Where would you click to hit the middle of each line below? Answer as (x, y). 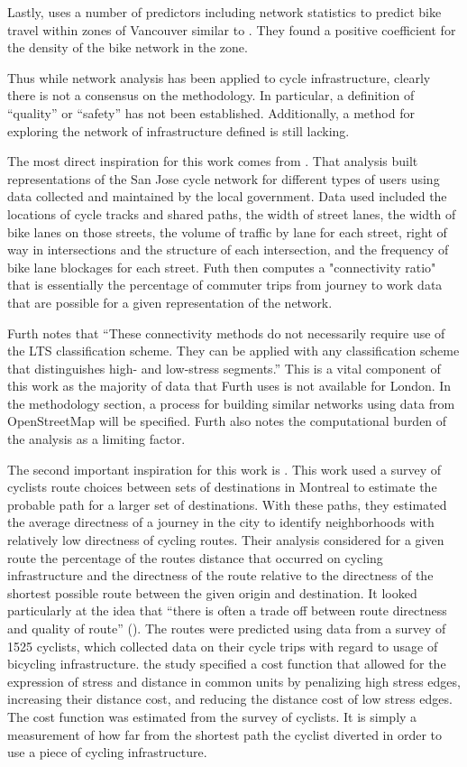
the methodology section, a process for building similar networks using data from (231, 403)
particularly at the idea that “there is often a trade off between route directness (227, 610)
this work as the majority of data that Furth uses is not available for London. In (229, 386)
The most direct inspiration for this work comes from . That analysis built (213, 161)
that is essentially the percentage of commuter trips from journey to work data (225, 285)
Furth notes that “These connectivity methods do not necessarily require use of (226, 333)
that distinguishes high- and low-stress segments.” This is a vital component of (224, 368)
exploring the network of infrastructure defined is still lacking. (179, 130)
